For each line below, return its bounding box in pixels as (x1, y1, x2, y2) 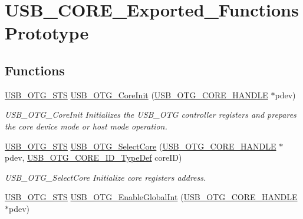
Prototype (5, 21, 89, 45)
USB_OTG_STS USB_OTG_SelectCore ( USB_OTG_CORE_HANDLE (5, 140, 276, 152)
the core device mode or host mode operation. (5, 120, 167, 132)
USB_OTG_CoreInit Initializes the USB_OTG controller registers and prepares (5, 108, 297, 121)
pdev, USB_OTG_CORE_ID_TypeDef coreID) (5, 151, 182, 164)
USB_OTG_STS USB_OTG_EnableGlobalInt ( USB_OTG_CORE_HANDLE (5, 191, 298, 203)
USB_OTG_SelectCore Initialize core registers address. (5, 171, 206, 183)
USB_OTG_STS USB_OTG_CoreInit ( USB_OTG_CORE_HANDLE (5, 88, 268, 101)
